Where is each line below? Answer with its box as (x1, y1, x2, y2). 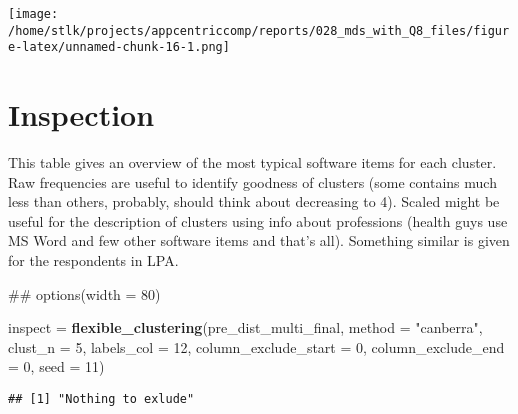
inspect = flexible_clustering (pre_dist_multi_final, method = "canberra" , (8, 317, 483, 338)
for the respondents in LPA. (8, 250, 179, 271)
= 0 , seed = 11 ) (8, 356, 105, 377)
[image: (8, 7, 59, 21)
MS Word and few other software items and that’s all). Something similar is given (8, 230, 510, 251)
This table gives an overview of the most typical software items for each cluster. (8, 152, 497, 173)
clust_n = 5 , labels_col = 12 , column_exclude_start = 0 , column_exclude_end (8, 336, 505, 357)
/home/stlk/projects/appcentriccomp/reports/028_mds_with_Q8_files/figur (8, 23, 510, 38)
